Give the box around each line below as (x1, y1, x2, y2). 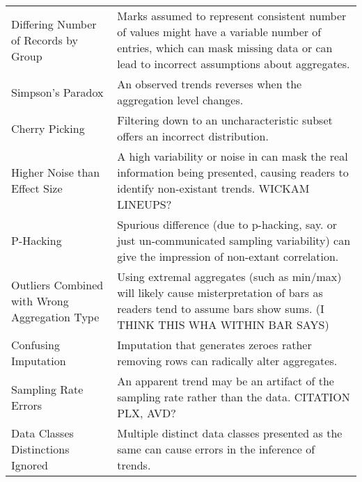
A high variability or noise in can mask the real (117, 148, 348, 164)
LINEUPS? (117, 196, 172, 212)
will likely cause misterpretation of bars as (117, 284, 323, 300)
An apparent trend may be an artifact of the (117, 373, 334, 389)
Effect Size (11, 180, 63, 196)
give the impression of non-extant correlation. (117, 248, 339, 264)
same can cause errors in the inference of (117, 441, 315, 457)
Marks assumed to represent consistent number (117, 8, 347, 24)
